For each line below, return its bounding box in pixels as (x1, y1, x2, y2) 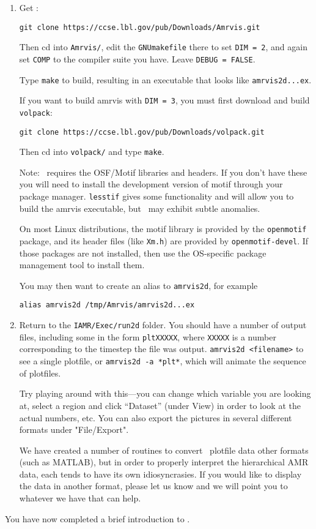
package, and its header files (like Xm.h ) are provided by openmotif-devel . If (19, 234, 309, 247)
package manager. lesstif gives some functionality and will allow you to (19, 190, 294, 203)
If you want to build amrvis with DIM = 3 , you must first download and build (19, 94, 310, 107)
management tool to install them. (19, 258, 145, 271)
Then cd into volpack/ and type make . (19, 145, 164, 158)
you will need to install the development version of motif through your (19, 178, 283, 190)
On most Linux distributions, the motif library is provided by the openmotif (19, 222, 307, 235)
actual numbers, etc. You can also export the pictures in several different (19, 411, 292, 424)
